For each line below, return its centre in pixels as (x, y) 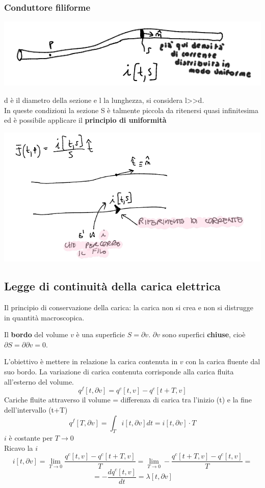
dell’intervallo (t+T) (36, 409)
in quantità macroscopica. (44, 317)
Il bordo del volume (36, 334)
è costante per (31, 438)
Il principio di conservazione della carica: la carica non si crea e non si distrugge (129, 307)
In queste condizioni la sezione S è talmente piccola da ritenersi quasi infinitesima (131, 110)
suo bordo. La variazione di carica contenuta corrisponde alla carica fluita (119, 372)
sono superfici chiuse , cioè (204, 334)
